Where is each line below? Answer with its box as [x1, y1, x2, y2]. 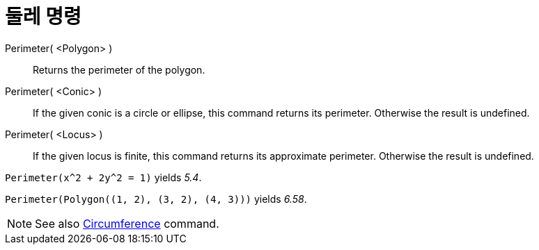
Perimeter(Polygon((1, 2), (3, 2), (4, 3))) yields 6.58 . [5, 192, 307, 205]
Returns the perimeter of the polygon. [33, 63, 205, 76]
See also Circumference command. [35, 216, 219, 231]
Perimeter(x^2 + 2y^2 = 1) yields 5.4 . [5, 171, 202, 183]
